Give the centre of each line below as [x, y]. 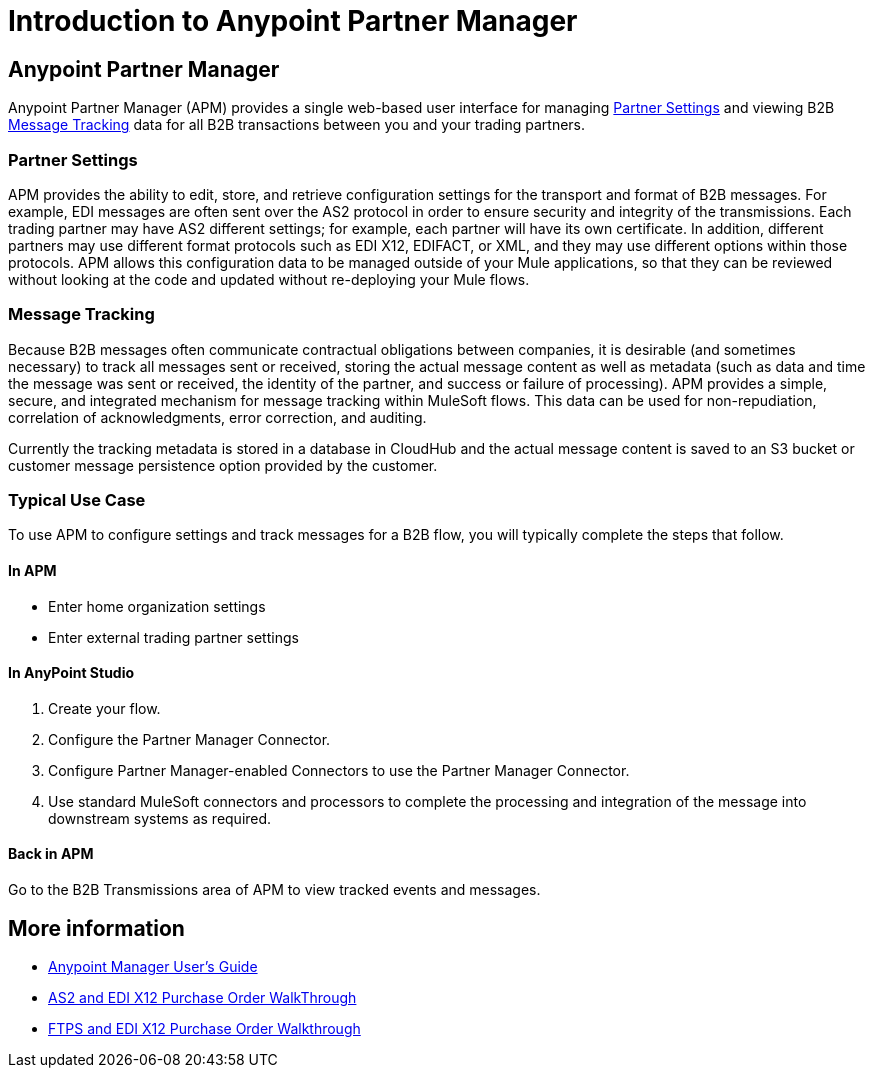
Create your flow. [104, 708]
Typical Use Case [77, 500]
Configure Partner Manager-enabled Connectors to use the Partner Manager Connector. [339, 770]
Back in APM [51, 854]
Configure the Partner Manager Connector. [189, 739]
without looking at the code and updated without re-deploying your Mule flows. [269, 279]
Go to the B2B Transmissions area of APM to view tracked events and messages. [274, 890]
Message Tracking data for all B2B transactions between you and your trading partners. [297, 125]
